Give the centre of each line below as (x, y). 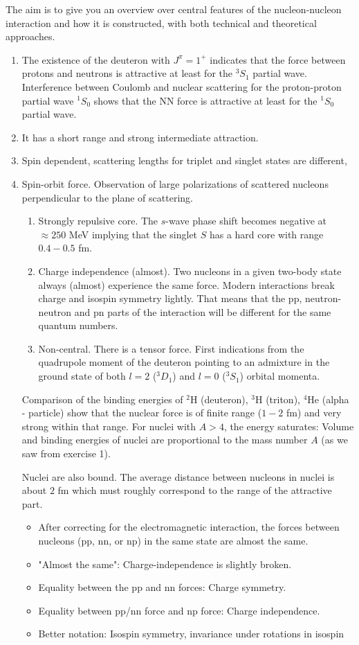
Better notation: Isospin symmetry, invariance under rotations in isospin (191, 634)
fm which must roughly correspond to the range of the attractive (195, 490)
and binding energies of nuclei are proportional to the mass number (165, 440)
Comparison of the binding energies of (102, 399)
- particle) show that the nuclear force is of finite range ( (142, 413)
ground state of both (82, 376)
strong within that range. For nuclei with (109, 426)
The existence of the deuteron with (96, 59)
